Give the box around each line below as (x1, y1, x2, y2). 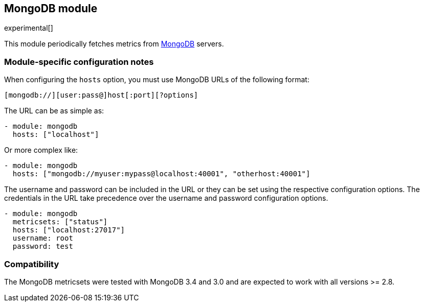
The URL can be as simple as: (4, 106, 104, 115)
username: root (12, 234, 73, 243)
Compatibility (4, 258, 59, 269)
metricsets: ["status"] (12, 218, 108, 226)
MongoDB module (4, 2, 98, 15)
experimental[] (4, 23, 53, 33)
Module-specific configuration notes (4, 56, 154, 67)
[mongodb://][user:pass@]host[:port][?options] (4, 91, 198, 100)
